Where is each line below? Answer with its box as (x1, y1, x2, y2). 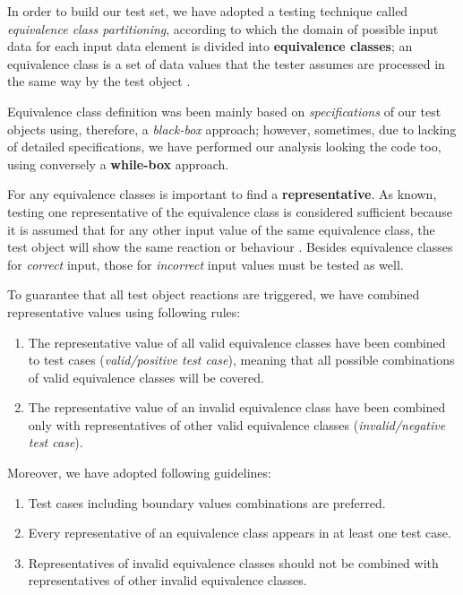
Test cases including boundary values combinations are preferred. (28, 493, 386, 512)
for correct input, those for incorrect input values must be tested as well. (7, 254, 404, 273)
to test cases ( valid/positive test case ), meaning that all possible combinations (28, 350, 455, 369)
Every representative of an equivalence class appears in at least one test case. (28, 523, 451, 542)
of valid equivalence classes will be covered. (28, 367, 264, 386)
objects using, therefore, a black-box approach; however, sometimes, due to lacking (7, 119, 457, 138)
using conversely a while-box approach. (7, 154, 229, 173)
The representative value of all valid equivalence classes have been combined (28, 332, 446, 351)
